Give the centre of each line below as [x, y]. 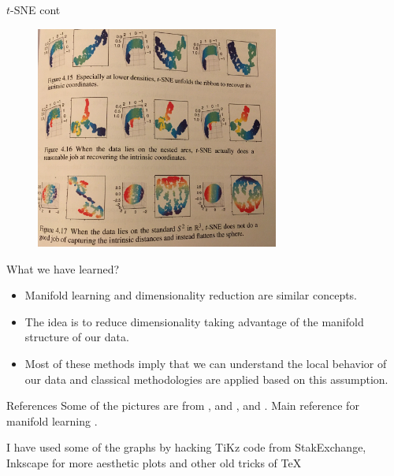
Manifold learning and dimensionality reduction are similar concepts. [191, 295]
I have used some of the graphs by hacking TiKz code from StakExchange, [186, 447]
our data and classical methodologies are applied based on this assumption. [206, 379]
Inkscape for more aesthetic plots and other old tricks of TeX [154, 462]
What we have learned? [63, 268]
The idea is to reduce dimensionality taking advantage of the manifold [194, 321]
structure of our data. [77, 337]
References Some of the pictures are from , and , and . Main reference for [183, 405]
